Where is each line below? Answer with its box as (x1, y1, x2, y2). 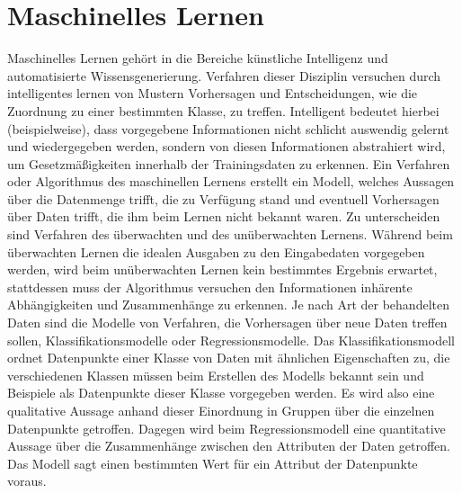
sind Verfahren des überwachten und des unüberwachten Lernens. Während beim (7, 225, 453, 244)
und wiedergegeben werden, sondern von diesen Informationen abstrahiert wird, (7, 137, 446, 156)
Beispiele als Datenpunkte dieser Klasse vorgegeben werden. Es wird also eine (7, 383, 435, 402)
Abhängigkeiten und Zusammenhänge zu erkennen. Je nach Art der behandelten (7, 295, 449, 314)
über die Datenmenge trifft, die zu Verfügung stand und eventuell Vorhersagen (7, 189, 440, 208)
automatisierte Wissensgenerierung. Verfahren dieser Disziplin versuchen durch (7, 66, 441, 85)
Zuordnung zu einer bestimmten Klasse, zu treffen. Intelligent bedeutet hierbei (7, 101, 440, 120)
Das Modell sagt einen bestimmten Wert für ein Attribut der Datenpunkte (7, 453, 418, 472)
